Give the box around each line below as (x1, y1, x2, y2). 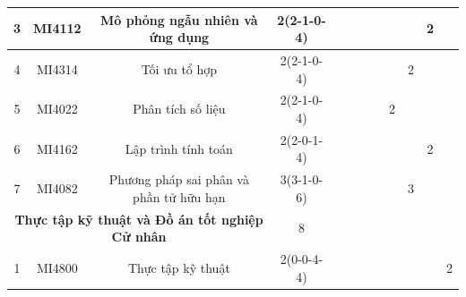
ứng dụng (149, 28, 210, 47)
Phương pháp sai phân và (108, 170, 249, 189)
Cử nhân (111, 227, 167, 246)
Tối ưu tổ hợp (141, 59, 218, 78)
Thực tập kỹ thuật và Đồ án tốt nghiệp (14, 209, 263, 228)
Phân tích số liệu (133, 99, 226, 118)
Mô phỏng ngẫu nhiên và (100, 10, 258, 29)
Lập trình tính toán (125, 139, 233, 157)
